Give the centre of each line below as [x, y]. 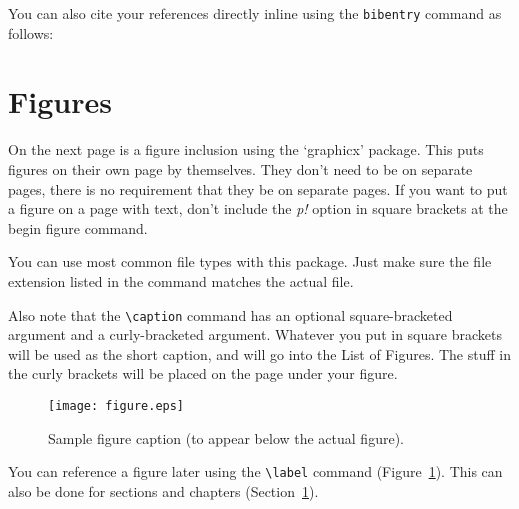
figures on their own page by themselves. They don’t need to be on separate [240, 168]
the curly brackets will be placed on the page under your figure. [203, 373]
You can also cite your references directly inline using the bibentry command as [255, 13]
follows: [31, 32]
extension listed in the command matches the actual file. [181, 280]
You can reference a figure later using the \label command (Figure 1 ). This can [255, 471]
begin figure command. [78, 227]
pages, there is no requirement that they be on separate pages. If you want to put [258, 188]
